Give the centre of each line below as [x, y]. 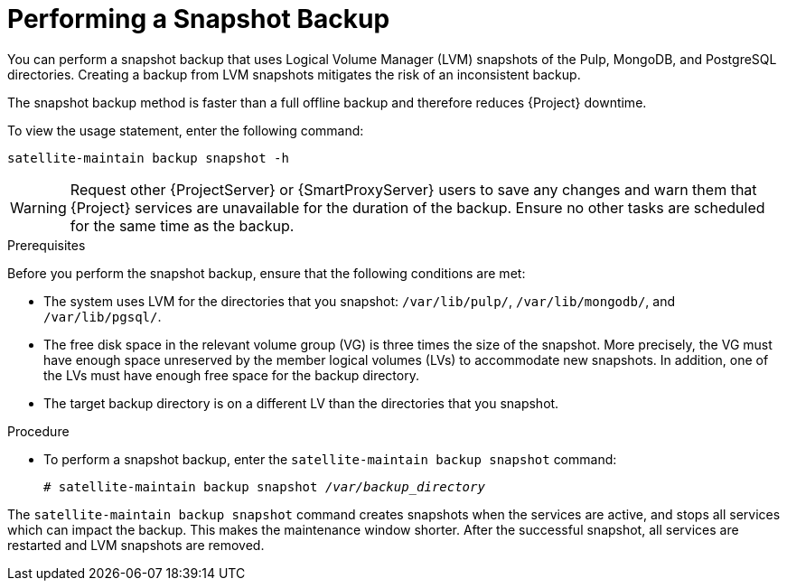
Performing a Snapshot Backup [199, 19]
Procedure [38, 431]
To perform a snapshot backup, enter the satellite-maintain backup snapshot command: [330, 459]
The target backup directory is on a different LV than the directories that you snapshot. [301, 403]
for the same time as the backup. [182, 225]
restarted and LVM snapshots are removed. [136, 545]
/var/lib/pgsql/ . [103, 316]
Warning [38, 207]
